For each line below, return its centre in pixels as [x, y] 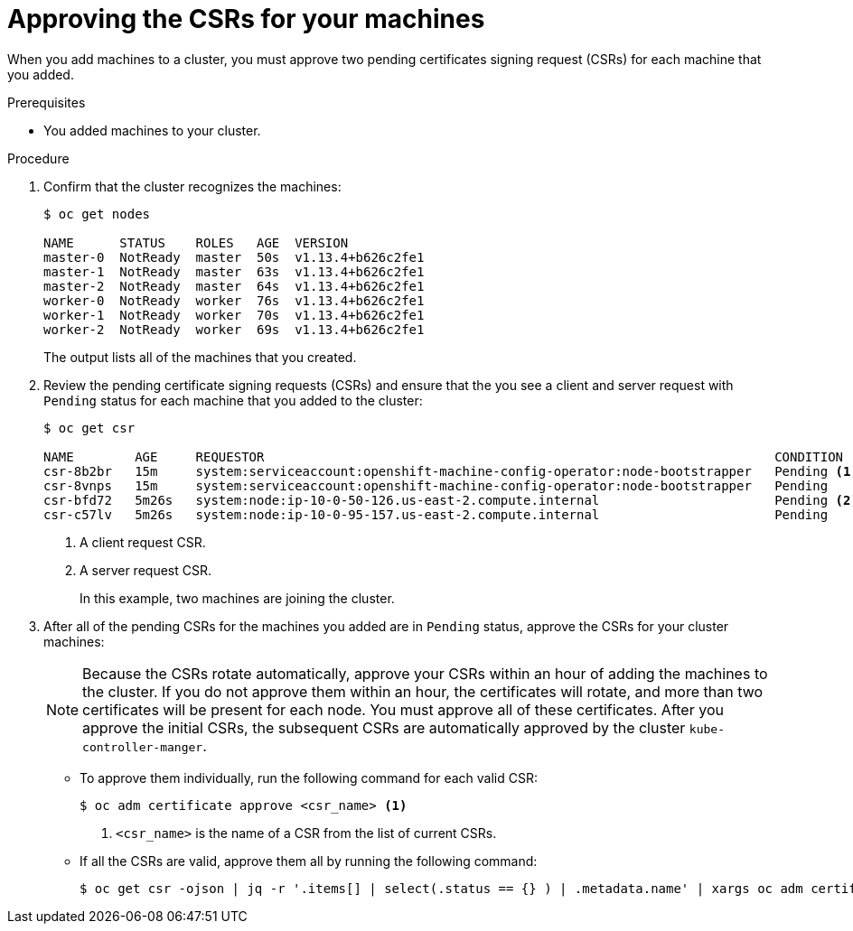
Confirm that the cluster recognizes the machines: [192, 186]
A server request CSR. [145, 570]
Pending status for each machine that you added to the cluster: [233, 400]
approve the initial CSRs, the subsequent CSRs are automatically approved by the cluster [384, 727]
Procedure [38, 158]
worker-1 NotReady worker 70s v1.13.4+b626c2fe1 [234, 315]
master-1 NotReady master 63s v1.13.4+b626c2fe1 [234, 271]
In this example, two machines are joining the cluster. [237, 598]
